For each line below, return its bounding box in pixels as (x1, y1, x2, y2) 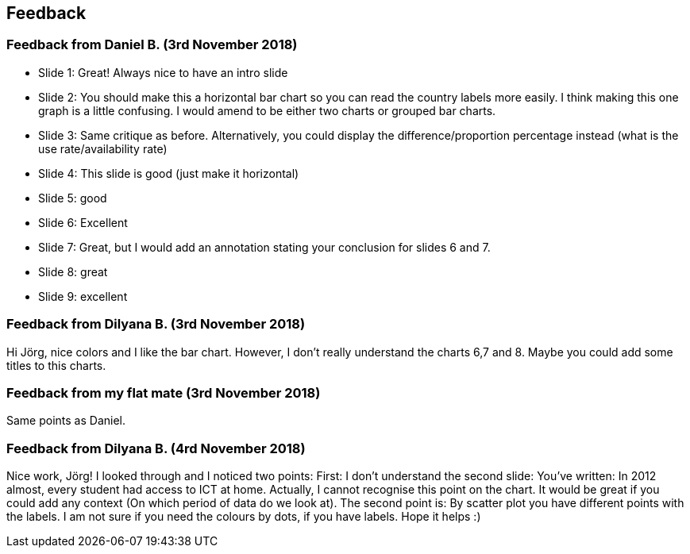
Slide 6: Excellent (38, 215, 128, 229)
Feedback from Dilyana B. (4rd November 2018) (6, 440, 306, 456)
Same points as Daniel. (6, 414, 126, 428)
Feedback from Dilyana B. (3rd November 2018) (6, 316, 306, 333)
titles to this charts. (6, 358, 106, 372)
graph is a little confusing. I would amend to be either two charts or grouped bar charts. (38, 103, 496, 117)
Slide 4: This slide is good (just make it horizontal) (38, 166, 299, 180)
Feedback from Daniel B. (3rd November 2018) (6, 37, 298, 53)
